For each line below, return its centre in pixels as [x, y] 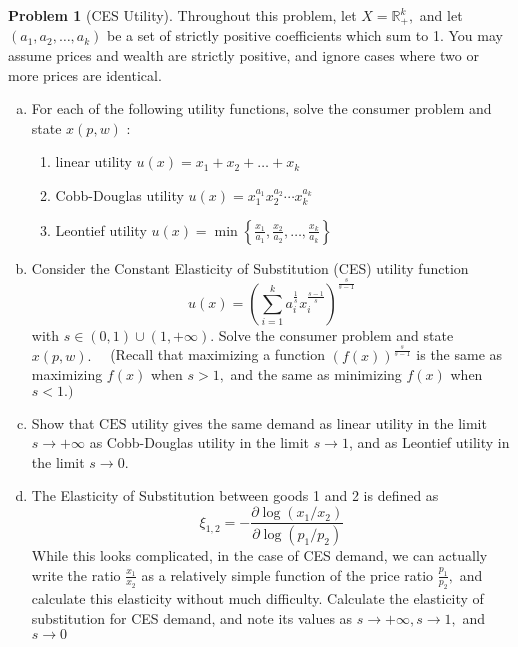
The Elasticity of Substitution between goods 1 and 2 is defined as [235, 495]
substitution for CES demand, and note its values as [192, 617]
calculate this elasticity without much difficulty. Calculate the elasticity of [257, 598]
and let [441, 15]
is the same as [459, 354]
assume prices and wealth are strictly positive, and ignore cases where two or [243, 55]
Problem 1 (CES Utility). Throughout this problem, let [182, 15]
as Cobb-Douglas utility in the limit [199, 442]
